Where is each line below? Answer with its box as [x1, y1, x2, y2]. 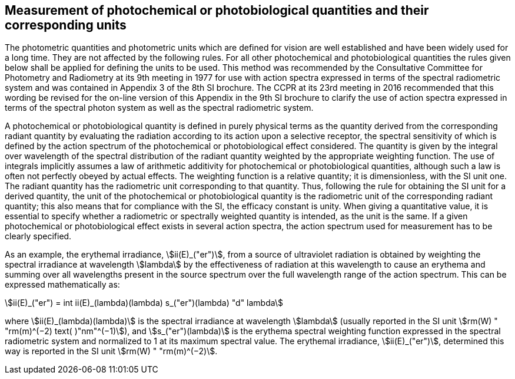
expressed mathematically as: [5, 279, 120, 290]
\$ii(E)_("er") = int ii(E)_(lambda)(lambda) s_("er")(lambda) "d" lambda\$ [5, 298, 283, 308]
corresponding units [5, 18, 127, 32]
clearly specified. [5, 231, 72, 242]
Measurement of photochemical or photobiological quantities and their [5, 3, 429, 18]
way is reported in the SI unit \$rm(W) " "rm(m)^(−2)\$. [5, 346, 218, 357]
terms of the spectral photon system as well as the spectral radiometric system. [5, 103, 314, 113]
